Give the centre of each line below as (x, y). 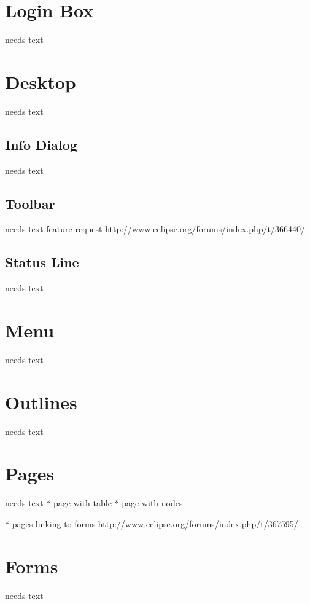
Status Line (42, 262)
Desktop (41, 81)
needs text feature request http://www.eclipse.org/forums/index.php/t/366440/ (155, 229)
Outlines (41, 402)
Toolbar (30, 203)
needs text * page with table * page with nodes (94, 503)
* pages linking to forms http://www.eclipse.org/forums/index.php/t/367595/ (152, 523)
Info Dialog (41, 144)
